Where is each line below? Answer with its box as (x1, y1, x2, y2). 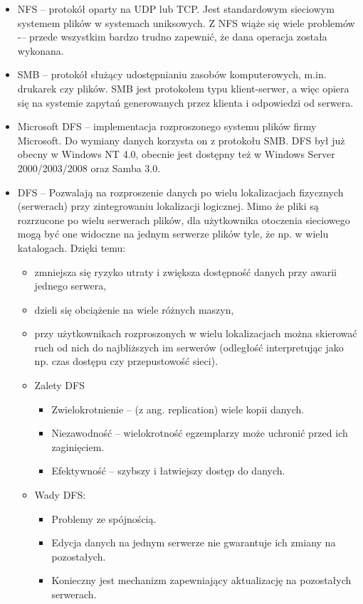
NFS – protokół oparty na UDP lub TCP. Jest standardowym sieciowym (17, 1, 335, 16)
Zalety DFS (34, 378, 85, 393)
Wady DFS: (34, 487, 86, 502)
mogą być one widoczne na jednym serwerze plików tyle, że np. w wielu (17, 226, 329, 241)
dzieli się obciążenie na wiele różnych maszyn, (34, 302, 234, 317)
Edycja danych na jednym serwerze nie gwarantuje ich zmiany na (51, 535, 336, 550)
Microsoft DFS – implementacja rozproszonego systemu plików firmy (17, 119, 317, 134)
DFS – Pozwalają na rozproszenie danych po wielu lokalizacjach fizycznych (17, 184, 344, 199)
